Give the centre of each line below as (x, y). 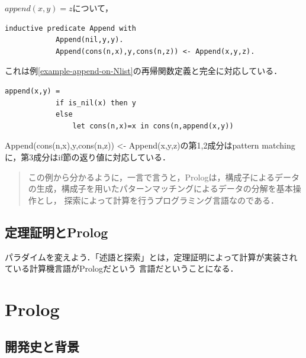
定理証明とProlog (57, 232)
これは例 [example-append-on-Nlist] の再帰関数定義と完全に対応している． (144, 71)
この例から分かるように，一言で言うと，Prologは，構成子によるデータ (164, 177)
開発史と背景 (42, 346)
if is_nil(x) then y (96, 103)
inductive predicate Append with (70, 28)
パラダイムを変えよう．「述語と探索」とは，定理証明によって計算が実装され (151, 257)
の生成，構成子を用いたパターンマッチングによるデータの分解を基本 (160, 188)
